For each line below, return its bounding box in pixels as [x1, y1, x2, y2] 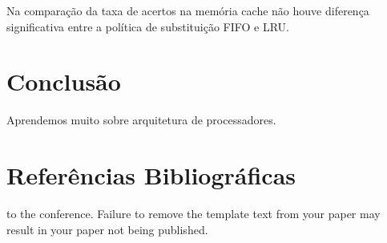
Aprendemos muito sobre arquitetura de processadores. [6, 111, 276, 128]
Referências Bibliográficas [6, 159, 296, 192]
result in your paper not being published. [6, 221, 208, 237]
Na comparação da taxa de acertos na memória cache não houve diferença [6, 2, 369, 18]
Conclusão [6, 65, 121, 98]
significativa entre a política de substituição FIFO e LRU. [6, 18, 289, 34]
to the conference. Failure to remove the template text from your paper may [6, 205, 381, 222]
